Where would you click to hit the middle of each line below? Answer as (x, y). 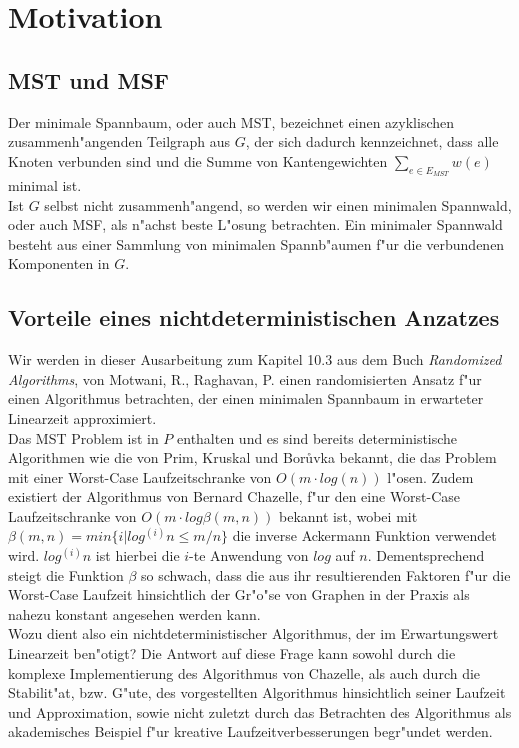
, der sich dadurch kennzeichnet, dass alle (372, 141)
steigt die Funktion (66, 574)
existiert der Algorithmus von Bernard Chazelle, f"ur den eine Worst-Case (234, 496)
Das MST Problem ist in (83, 437)
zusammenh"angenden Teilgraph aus (119, 141)
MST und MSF (89, 79)
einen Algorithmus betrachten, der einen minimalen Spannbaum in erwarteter (246, 398)
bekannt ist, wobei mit (348, 515)
